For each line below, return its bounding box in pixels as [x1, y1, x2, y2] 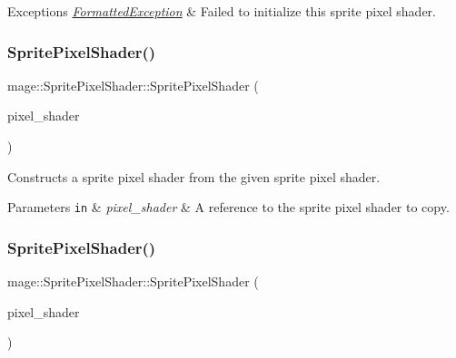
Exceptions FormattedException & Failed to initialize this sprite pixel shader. [7, 2, 436, 20]
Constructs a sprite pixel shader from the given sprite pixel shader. [7, 167, 381, 186]
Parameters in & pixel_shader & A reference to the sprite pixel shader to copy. [7, 198, 450, 217]
